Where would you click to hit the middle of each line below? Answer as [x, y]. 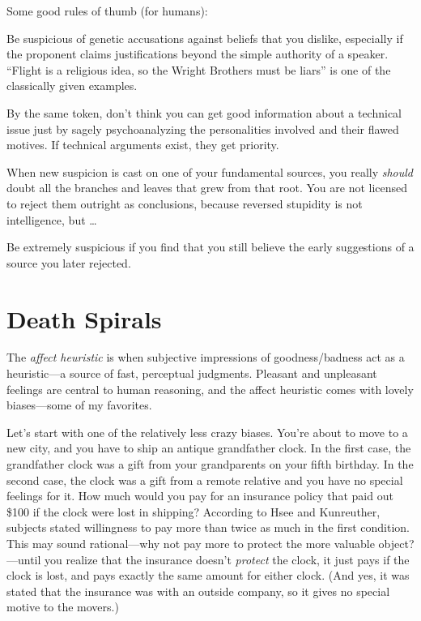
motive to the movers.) [63, 607]
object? [396, 543]
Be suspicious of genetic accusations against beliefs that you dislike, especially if [205, 38]
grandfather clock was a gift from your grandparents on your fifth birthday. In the [210, 464]
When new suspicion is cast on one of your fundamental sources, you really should [210, 171]
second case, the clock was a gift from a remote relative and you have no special [205, 480]
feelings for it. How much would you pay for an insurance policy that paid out [200, 496]
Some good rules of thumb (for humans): [107, 11]
